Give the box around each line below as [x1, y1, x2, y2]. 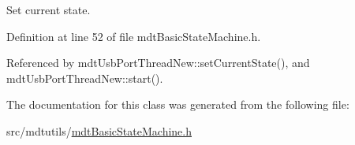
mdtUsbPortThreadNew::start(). [6, 69, 163, 86]
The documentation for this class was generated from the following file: [6, 96, 349, 113]
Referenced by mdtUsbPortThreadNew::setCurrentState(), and [6, 54, 310, 71]
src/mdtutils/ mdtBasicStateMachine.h [6, 122, 192, 139]
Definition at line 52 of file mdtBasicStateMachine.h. [6, 28, 261, 44]
